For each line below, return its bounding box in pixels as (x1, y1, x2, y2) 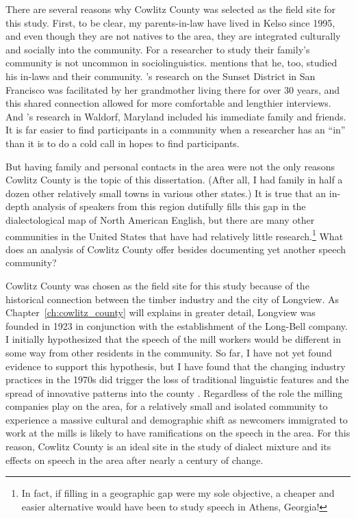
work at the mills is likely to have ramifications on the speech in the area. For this (5, 426, 351, 440)
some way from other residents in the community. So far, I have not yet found (5, 345, 332, 359)
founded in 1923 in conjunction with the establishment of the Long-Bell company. (5, 318, 348, 333)
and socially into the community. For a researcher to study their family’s (5, 42, 310, 56)
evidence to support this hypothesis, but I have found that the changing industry (5, 359, 346, 373)
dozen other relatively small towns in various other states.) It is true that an (5, 185, 327, 200)
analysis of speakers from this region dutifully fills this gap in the (32, 199, 306, 213)
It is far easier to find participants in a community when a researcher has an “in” (5, 122, 346, 137)
